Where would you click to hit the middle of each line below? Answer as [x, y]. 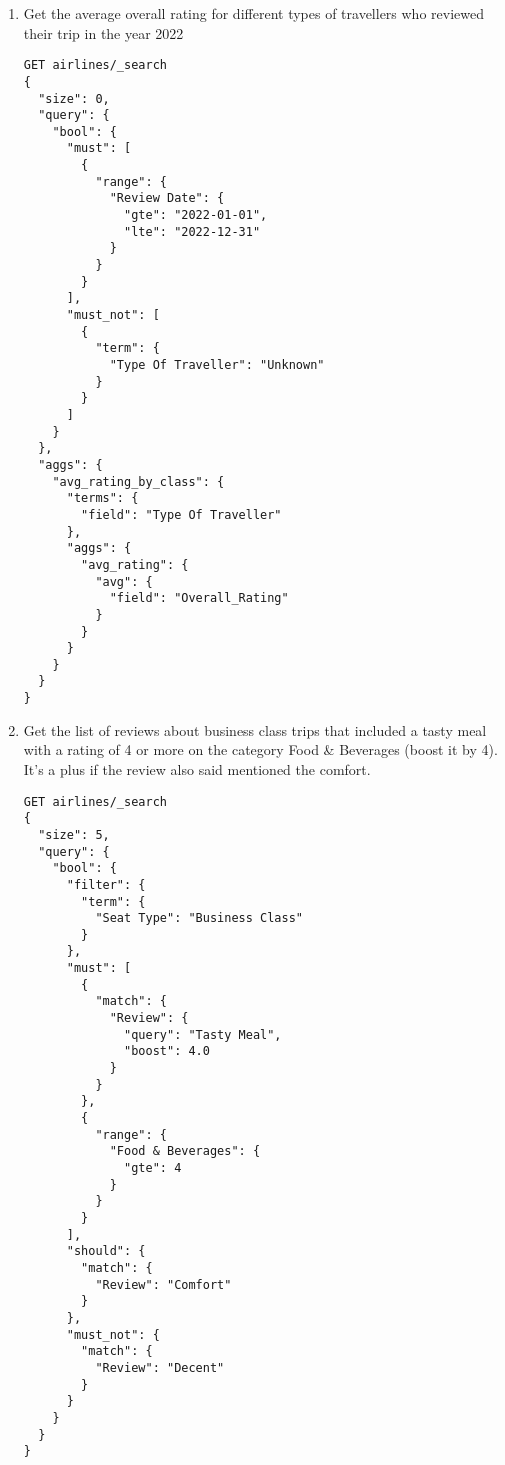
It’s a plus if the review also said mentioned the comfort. [197, 768]
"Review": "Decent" [160, 1367]
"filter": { [106, 884]
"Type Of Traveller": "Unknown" [217, 365]
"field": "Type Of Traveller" [181, 514]
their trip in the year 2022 [103, 32]
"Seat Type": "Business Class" [199, 918]
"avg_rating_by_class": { [138, 481]
